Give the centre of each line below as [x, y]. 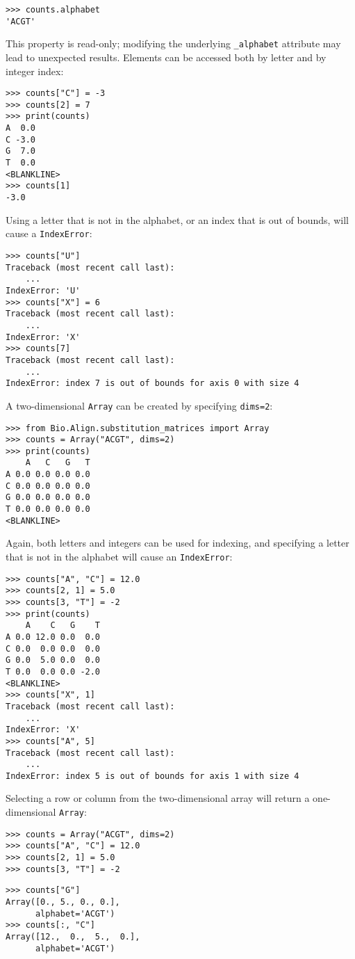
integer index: [35, 71]
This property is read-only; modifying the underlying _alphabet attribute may [173, 43]
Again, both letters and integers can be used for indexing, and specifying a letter [177, 543]
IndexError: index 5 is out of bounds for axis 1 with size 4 [152, 776]
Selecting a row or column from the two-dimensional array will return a [158, 798]
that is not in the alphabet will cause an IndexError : [119, 556]
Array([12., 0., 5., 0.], [73, 936]
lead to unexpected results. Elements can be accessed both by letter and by [166, 57]
